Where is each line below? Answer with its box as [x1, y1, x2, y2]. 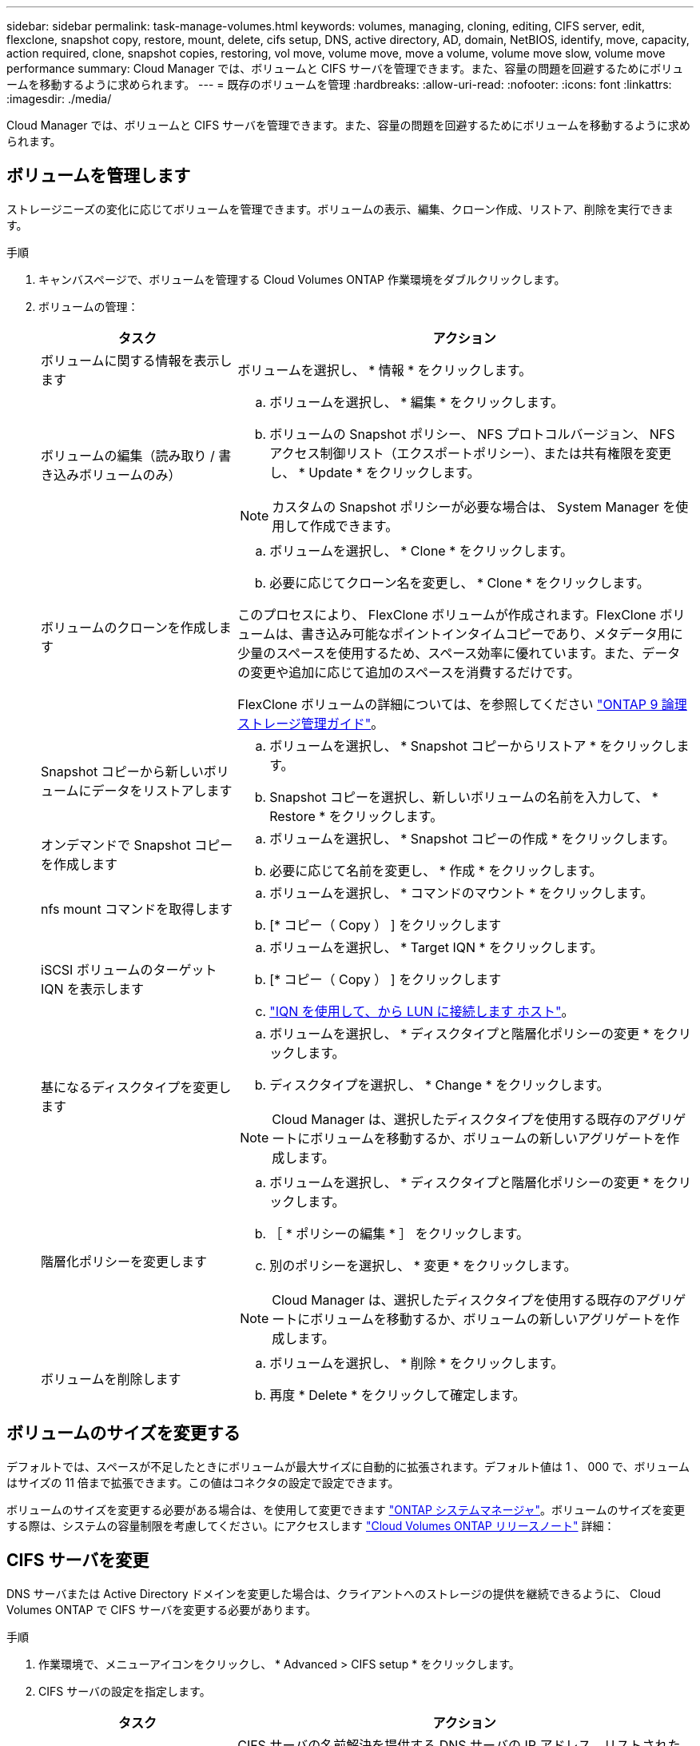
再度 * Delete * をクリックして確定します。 [269, 1386, 526, 1403]
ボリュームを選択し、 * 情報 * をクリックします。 [237, 361, 532, 378]
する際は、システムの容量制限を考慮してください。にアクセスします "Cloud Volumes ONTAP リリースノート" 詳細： [6, 1518, 615, 1533]
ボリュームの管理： [38, 299, 139, 313]
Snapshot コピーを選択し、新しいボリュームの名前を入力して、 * [269, 788, 658, 805]
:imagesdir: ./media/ [6, 92, 112, 106]
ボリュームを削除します [41, 1370, 181, 1387]
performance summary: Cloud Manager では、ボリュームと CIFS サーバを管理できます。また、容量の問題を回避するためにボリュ [6, 62, 684, 75]
